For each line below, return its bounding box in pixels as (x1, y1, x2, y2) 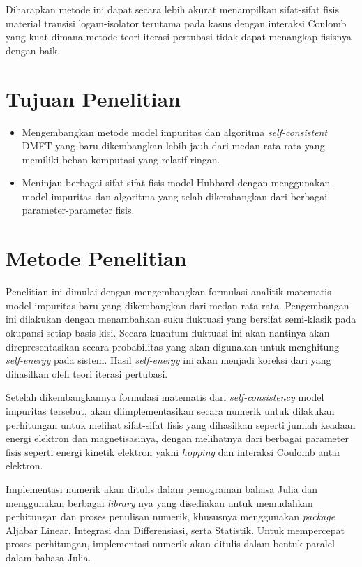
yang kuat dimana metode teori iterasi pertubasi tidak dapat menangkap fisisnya (6, 29, 352, 44)
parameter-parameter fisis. (22, 202, 135, 217)
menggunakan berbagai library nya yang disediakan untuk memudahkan (6, 495, 313, 510)
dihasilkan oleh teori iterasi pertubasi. (6, 366, 168, 381)
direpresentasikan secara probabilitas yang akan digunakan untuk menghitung (6, 339, 340, 353)
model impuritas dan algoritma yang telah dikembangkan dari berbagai (22, 189, 328, 203)
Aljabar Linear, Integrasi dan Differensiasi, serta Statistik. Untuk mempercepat (6, 522, 345, 537)
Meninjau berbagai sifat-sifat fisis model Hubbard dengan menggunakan (22, 175, 331, 190)
